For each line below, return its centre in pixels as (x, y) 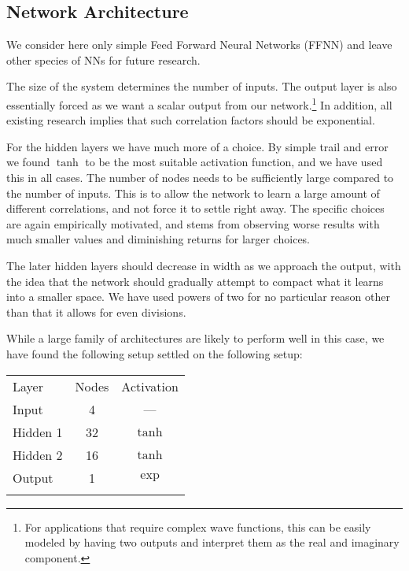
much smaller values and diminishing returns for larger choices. (158, 239)
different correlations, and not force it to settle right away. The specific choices (195, 208)
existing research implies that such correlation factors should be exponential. (191, 120)
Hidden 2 (38, 454)
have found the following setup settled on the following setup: (155, 353)
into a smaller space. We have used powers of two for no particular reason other (198, 297)
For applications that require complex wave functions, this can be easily (198, 527)
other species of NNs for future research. (103, 59)
